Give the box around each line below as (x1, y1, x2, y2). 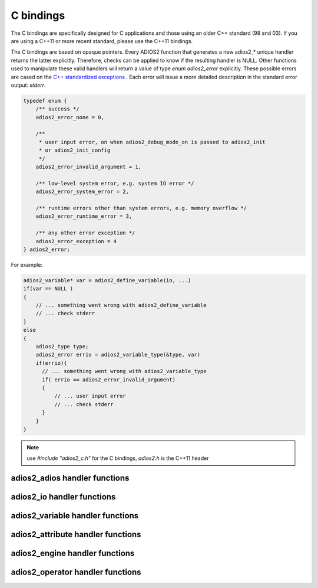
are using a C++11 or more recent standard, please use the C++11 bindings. (11, 37, 193, 44)
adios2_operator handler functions (11, 567, 141, 577)
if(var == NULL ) (23, 285, 74, 292)
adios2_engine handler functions (11, 548, 135, 558)
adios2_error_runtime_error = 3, (35, 213, 132, 220)
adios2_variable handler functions (11, 511, 139, 521)
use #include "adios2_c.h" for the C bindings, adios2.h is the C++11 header (26, 455, 209, 462)
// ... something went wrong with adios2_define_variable (35, 302, 207, 309)
